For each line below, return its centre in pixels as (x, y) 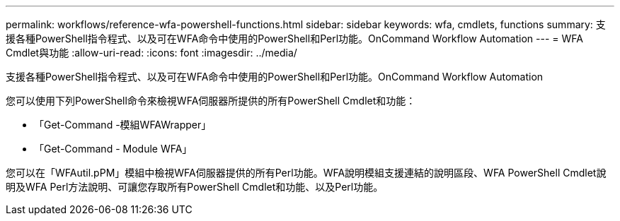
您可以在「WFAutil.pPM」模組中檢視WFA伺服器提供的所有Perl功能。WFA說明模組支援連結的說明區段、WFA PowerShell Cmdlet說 (306, 173)
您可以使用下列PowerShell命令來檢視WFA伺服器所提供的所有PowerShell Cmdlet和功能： (211, 101)
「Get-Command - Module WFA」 (113, 149)
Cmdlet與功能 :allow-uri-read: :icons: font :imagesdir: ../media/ (151, 53)
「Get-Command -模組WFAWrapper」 (123, 125)
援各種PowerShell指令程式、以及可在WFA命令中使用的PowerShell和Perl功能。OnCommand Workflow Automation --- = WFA (294, 38)
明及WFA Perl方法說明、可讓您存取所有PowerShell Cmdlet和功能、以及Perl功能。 (195, 187)
